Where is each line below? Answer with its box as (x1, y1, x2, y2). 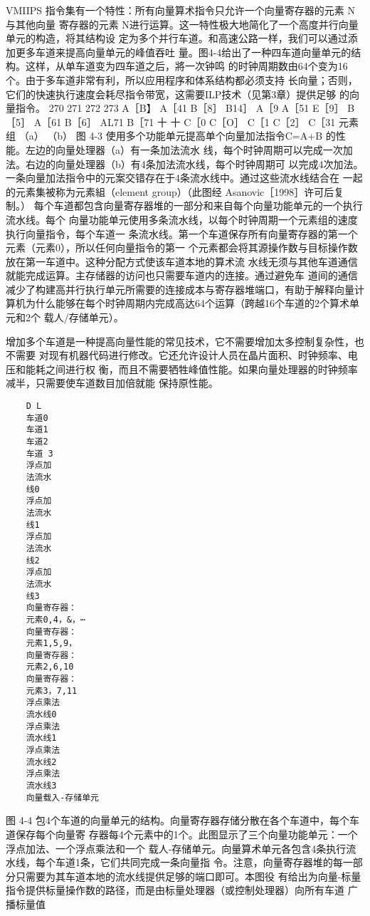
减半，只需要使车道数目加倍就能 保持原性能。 (6, 375, 218, 390)
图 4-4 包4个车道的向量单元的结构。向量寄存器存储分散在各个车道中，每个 (6, 813, 349, 828)
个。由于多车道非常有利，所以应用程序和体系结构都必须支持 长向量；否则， (6, 72, 358, 87)
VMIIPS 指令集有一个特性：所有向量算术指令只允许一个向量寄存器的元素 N (6, 3, 355, 17)
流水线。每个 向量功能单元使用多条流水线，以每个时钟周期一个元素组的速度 (6, 212, 358, 227)
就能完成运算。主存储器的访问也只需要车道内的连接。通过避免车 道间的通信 (6, 268, 358, 283)
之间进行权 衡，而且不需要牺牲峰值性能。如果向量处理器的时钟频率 (45, 361, 358, 376)
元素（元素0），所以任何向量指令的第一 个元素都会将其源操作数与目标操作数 (6, 240, 358, 255)
